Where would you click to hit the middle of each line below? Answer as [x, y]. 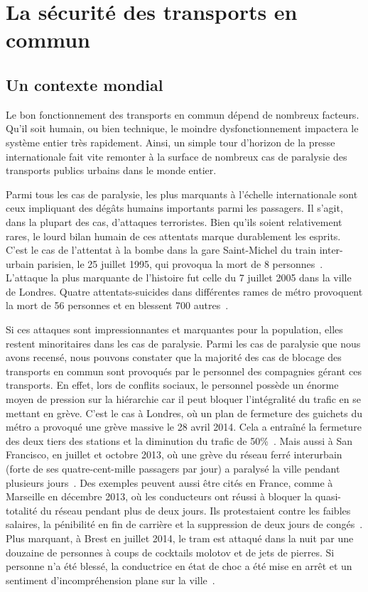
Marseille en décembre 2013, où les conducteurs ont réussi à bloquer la [159, 496]
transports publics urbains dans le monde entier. [111, 170]
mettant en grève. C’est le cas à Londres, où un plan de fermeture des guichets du [184, 413]
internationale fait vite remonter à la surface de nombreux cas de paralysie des [177, 156]
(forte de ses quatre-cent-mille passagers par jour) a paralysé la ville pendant [173, 469]
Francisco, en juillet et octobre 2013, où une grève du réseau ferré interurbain [174, 454]
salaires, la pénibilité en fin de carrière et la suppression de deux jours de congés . [184, 524]
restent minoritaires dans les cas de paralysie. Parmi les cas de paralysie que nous [183, 343]
